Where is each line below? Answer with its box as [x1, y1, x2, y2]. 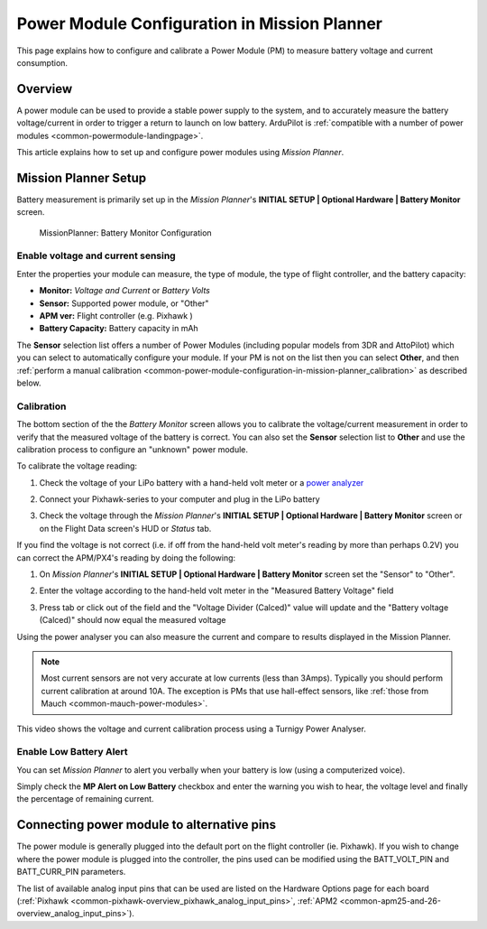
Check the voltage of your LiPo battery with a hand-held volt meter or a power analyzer [39, 477, 364, 488]
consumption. [16, 57, 68, 68]
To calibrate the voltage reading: [16, 460, 138, 471]
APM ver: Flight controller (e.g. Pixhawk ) [39, 311, 193, 321]
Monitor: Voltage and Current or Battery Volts [39, 285, 211, 296]
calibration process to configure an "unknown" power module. [16, 443, 248, 455]
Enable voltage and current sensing [16, 249, 176, 262]
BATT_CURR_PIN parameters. [16, 867, 126, 878]
